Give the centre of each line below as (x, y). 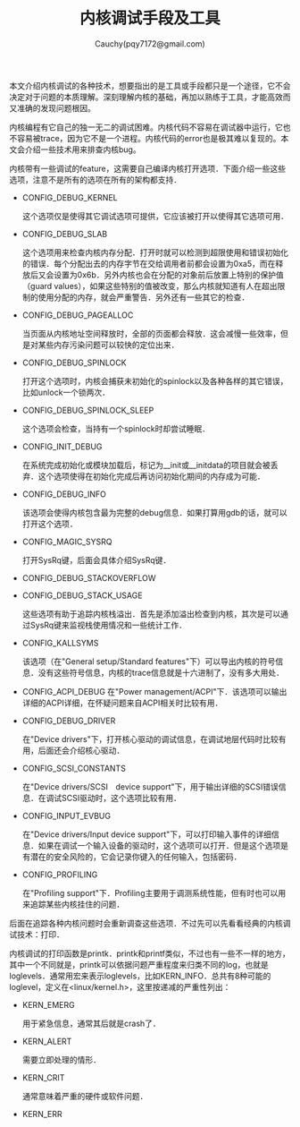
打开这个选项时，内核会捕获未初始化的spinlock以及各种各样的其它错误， (155, 380)
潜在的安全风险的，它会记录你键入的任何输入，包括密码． (136, 857)
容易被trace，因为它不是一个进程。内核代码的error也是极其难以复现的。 (149, 138)
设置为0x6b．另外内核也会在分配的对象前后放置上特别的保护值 (168, 275)
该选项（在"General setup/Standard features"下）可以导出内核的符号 (149, 661)
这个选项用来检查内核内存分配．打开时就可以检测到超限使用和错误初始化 (155, 252)
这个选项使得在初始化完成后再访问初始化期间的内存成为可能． (151, 476)
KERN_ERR (42, 1114)
